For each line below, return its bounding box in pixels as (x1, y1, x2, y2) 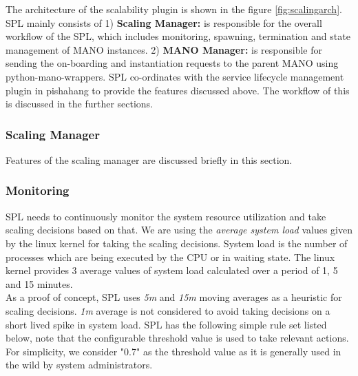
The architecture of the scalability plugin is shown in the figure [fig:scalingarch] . (6, 2, 342, 16)
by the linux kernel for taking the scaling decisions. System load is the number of (6, 236, 348, 250)
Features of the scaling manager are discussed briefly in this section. (6, 152, 293, 167)
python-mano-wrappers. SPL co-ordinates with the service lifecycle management (6, 69, 344, 83)
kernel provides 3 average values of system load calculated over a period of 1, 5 (6, 263, 338, 278)
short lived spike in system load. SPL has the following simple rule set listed (6, 317, 327, 331)
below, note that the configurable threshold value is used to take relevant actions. (6, 331, 349, 345)
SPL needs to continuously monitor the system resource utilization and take (6, 209, 326, 223)
